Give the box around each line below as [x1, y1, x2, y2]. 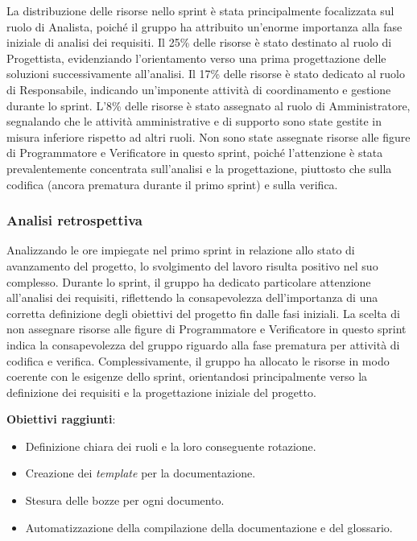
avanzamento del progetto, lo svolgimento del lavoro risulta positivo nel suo [6, 257, 378, 274]
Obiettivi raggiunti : [6, 411, 116, 427]
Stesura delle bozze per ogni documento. [25, 492, 225, 509]
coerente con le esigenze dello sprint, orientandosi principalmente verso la [6, 368, 368, 385]
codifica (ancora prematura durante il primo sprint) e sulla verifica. [6, 176, 338, 192]
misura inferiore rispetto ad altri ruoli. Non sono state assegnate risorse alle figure [6, 128, 411, 145]
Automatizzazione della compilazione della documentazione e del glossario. [25, 518, 393, 535]
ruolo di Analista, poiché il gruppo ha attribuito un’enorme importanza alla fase [6, 18, 403, 35]
